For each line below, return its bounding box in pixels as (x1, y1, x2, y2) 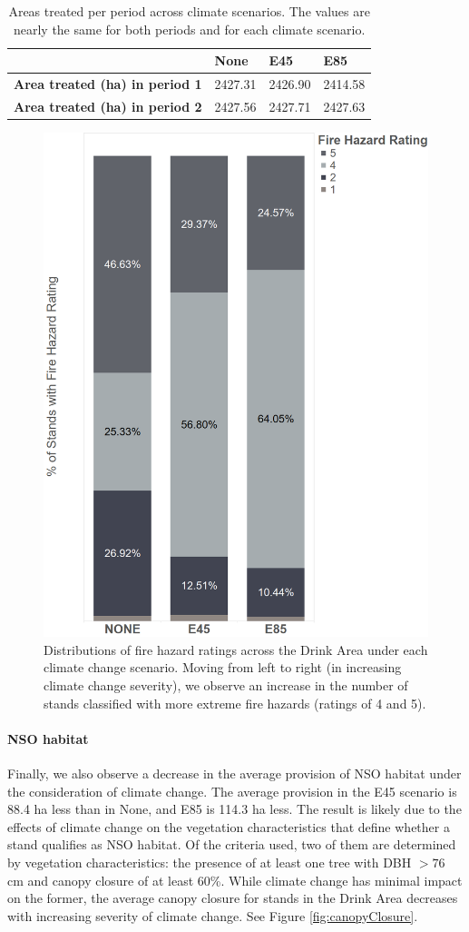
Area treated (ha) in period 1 (14, 74, 202, 94)
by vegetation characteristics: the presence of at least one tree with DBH (7, 852, 412, 871)
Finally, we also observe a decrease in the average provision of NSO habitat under (7, 763, 462, 782)
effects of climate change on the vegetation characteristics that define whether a (7, 817, 450, 836)
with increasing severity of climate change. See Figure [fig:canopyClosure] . (7, 906, 418, 925)
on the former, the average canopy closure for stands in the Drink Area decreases (7, 888, 458, 907)
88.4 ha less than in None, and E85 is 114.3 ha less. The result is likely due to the (7, 799, 462, 818)
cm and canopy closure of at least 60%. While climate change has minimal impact (7, 870, 463, 889)
